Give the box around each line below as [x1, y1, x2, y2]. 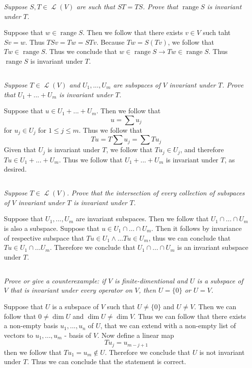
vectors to [4, 330, 33, 340]
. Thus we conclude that [45, 46, 117, 56]
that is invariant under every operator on [10, 285, 133, 295]
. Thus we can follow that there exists [134, 311, 246, 321]
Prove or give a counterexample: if [4, 275, 106, 285]
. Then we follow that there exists [83, 27, 183, 37]
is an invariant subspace [177, 242, 249, 252]
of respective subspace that [4, 232, 84, 243]
